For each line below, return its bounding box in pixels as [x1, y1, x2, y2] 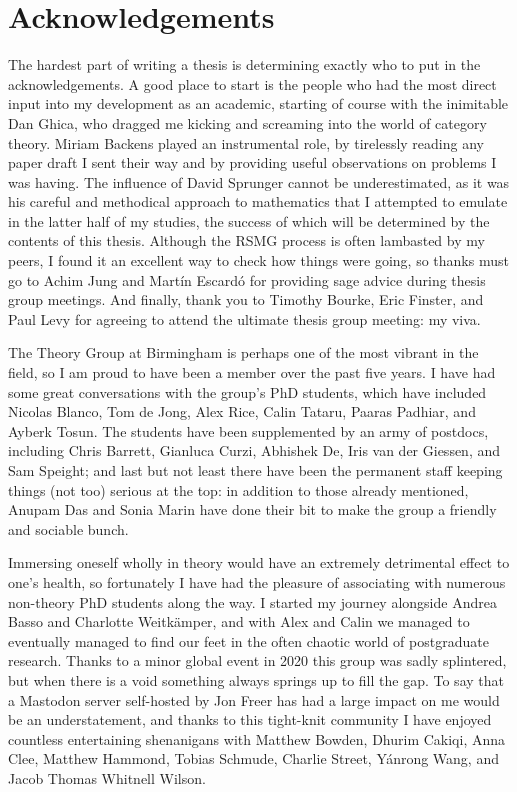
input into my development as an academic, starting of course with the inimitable [8, 93, 509, 114]
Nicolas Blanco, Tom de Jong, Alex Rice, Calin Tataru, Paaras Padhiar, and [8, 401, 476, 422]
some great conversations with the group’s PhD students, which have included [8, 381, 487, 402]
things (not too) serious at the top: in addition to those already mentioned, [8, 479, 469, 500]
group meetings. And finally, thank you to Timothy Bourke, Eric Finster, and [8, 289, 484, 310]
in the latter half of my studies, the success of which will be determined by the [8, 210, 490, 231]
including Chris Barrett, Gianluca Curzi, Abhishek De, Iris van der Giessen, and [8, 440, 501, 461]
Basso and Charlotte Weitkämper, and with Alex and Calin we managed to [8, 611, 470, 632]
